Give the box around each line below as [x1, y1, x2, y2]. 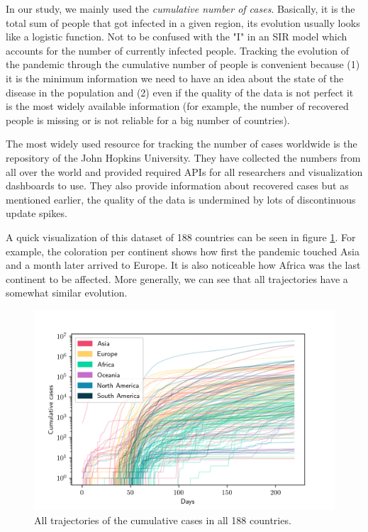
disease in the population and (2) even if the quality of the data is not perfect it [6, 84, 354, 99]
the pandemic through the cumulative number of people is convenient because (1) [6, 57, 360, 72]
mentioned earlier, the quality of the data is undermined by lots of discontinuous [6, 192, 356, 206]
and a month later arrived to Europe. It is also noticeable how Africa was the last [6, 257, 361, 272]
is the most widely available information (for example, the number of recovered [6, 99, 349, 113]
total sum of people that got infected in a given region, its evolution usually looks [6, 15, 360, 30]
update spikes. [6, 206, 67, 221]
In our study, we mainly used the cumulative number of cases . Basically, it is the [6, 1, 355, 16]
